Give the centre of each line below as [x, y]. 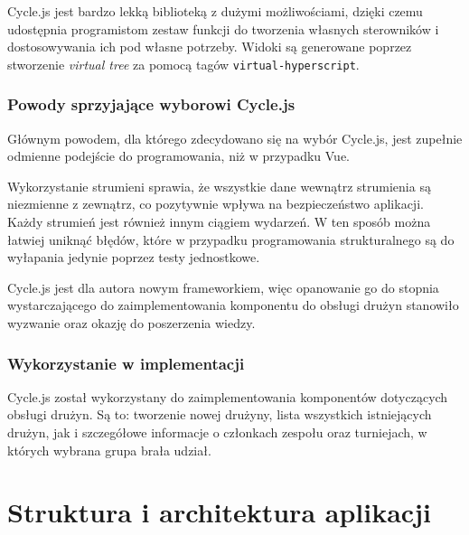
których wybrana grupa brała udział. [109, 450]
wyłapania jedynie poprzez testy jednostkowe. [134, 257]
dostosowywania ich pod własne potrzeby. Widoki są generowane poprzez [210, 47]
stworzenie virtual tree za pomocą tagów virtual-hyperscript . [183, 64]
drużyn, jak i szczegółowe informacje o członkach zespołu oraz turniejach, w [217, 432]
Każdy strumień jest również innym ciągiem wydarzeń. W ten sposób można [219, 222]
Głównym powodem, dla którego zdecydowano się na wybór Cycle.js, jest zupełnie [235, 138]
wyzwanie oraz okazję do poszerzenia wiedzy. [131, 323]
